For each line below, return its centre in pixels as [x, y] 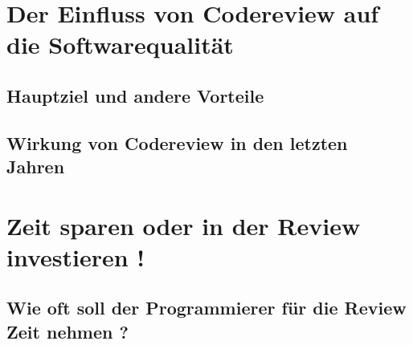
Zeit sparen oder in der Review [184, 225]
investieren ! [76, 256]
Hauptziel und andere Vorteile [135, 95]
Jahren [36, 166]
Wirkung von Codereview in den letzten [177, 142]
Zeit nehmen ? [67, 331]
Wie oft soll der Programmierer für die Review [206, 308]
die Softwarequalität [120, 45]
